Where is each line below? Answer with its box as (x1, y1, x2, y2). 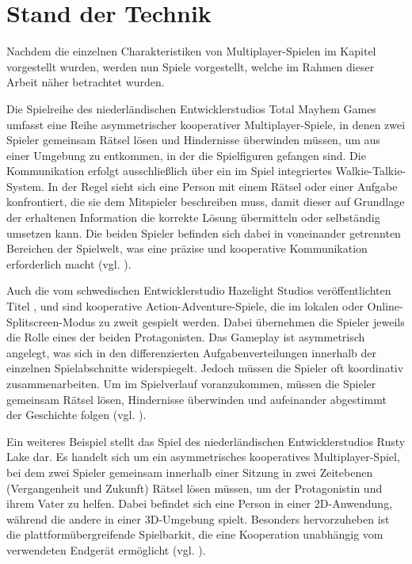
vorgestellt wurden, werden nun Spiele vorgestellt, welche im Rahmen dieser (6, 58, 375, 74)
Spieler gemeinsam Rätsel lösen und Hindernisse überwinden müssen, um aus (6, 131, 380, 148)
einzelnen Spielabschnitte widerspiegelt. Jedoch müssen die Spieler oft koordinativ (6, 360, 404, 376)
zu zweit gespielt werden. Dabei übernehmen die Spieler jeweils (98, 313, 405, 330)
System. (6, 177, 44, 194)
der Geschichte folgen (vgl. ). (6, 406, 147, 423)
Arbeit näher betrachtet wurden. (6, 74, 165, 90)
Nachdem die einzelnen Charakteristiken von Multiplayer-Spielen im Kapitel (6, 43, 376, 59)
